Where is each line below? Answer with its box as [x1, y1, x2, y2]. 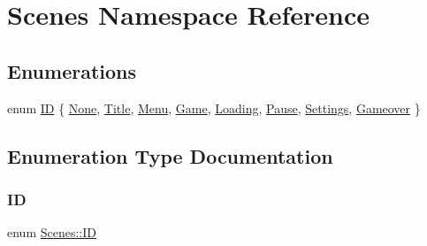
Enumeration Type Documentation [7, 142, 333, 169]
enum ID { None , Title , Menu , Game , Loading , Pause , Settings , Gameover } [7, 98, 421, 117]
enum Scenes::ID [7, 223, 96, 242]
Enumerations [7, 57, 137, 84]
